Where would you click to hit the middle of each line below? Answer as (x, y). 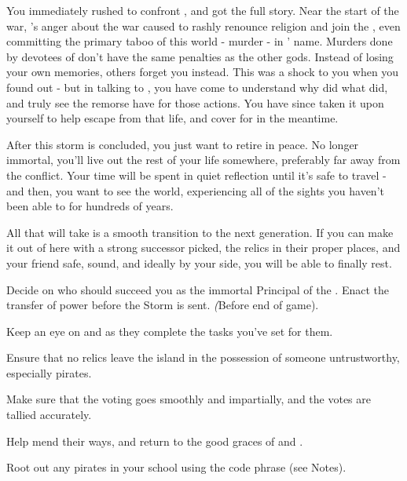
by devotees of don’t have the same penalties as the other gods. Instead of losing (200, 56)
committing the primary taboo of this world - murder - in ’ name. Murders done (200, 41)
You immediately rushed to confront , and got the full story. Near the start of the (203, 10)
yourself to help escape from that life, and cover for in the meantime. (172, 118)
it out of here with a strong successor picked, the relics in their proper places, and (203, 248)
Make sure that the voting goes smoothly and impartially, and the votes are (189, 399)
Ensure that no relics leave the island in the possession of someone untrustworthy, (203, 357)
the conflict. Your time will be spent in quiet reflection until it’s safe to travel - (196, 175)
